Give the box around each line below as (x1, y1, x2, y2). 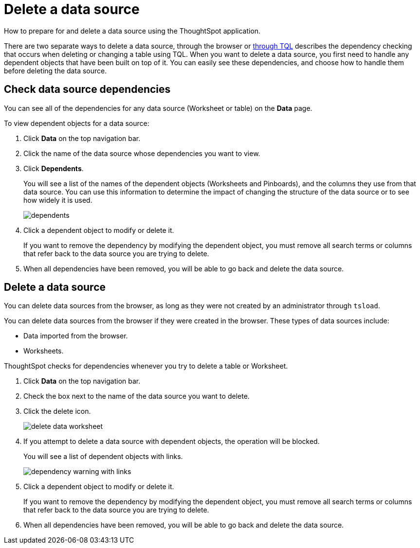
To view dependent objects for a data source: (4, 119, 149, 127)
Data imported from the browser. (23, 332, 128, 340)
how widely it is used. (23, 195, 92, 204)
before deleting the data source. (4, 66, 107, 75)
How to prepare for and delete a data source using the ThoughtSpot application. (4, 26, 261, 35)
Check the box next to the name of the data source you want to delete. (23, 392, 250, 401)
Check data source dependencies (4, 83, 171, 96)
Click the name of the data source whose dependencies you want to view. (23, 149, 260, 158)
